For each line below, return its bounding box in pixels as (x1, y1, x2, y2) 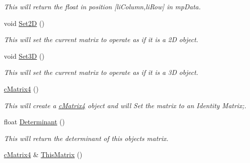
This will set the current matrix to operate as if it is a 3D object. (4, 67, 198, 77)
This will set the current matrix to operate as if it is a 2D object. (4, 34, 198, 45)
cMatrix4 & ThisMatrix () (4, 149, 83, 160)
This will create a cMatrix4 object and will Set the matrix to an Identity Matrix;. (4, 100, 247, 110)
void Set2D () (4, 18, 45, 28)
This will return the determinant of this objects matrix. (4, 133, 168, 143)
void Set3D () (4, 50, 45, 61)
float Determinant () (4, 116, 65, 127)
